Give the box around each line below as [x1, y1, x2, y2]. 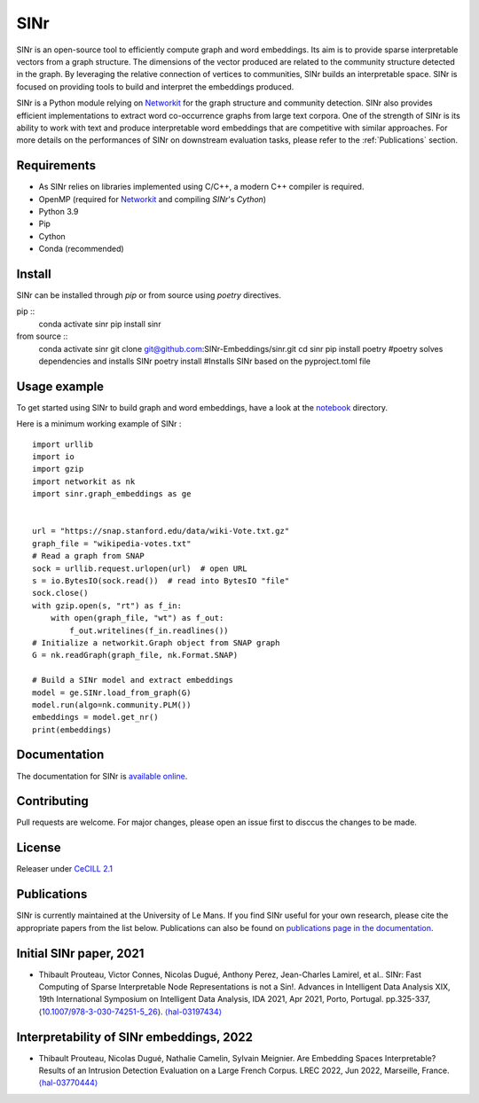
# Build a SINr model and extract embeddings [32, 675, 234, 685]
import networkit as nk [32, 476, 136, 487]
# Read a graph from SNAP [32, 551, 145, 561]
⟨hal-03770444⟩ [38, 1077, 98, 1088]
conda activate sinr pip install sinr [38, 318, 161, 329]
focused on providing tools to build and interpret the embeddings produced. [16, 81, 294, 92]
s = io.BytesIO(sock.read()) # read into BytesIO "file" [32, 575, 290, 585]
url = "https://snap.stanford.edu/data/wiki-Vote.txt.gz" [32, 526, 290, 536]
